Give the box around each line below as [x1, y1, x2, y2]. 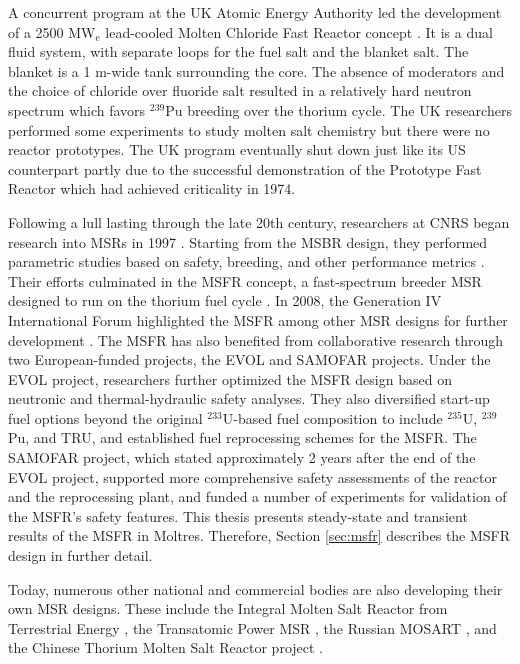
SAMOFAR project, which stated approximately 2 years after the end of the [8, 447, 476, 468]
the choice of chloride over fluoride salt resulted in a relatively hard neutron [8, 80, 472, 101]
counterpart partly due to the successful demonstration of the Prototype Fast [8, 158, 482, 179]
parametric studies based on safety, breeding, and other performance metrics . [8, 251, 485, 272]
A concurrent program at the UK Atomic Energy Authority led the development [8, 2, 502, 22]
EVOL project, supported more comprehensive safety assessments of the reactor [8, 466, 497, 487]
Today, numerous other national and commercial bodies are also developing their [8, 578, 503, 599]
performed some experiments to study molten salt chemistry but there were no [8, 119, 490, 140]
